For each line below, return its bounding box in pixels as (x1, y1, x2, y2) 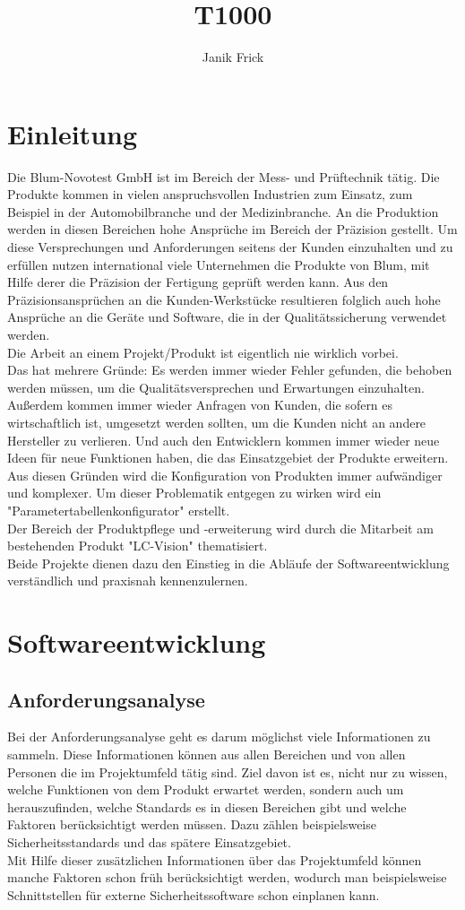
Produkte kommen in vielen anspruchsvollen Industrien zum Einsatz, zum (7, 185, 413, 204)
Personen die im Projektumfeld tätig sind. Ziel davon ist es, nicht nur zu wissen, (7, 762, 448, 781)
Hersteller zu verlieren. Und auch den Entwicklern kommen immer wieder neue (7, 430, 440, 449)
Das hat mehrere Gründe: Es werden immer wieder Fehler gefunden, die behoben (7, 360, 452, 379)
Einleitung (7, 115, 138, 152)
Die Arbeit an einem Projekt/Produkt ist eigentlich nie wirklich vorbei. (7, 342, 399, 361)
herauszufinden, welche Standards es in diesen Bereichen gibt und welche (7, 797, 407, 816)
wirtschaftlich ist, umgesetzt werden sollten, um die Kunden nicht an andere (7, 412, 426, 431)
